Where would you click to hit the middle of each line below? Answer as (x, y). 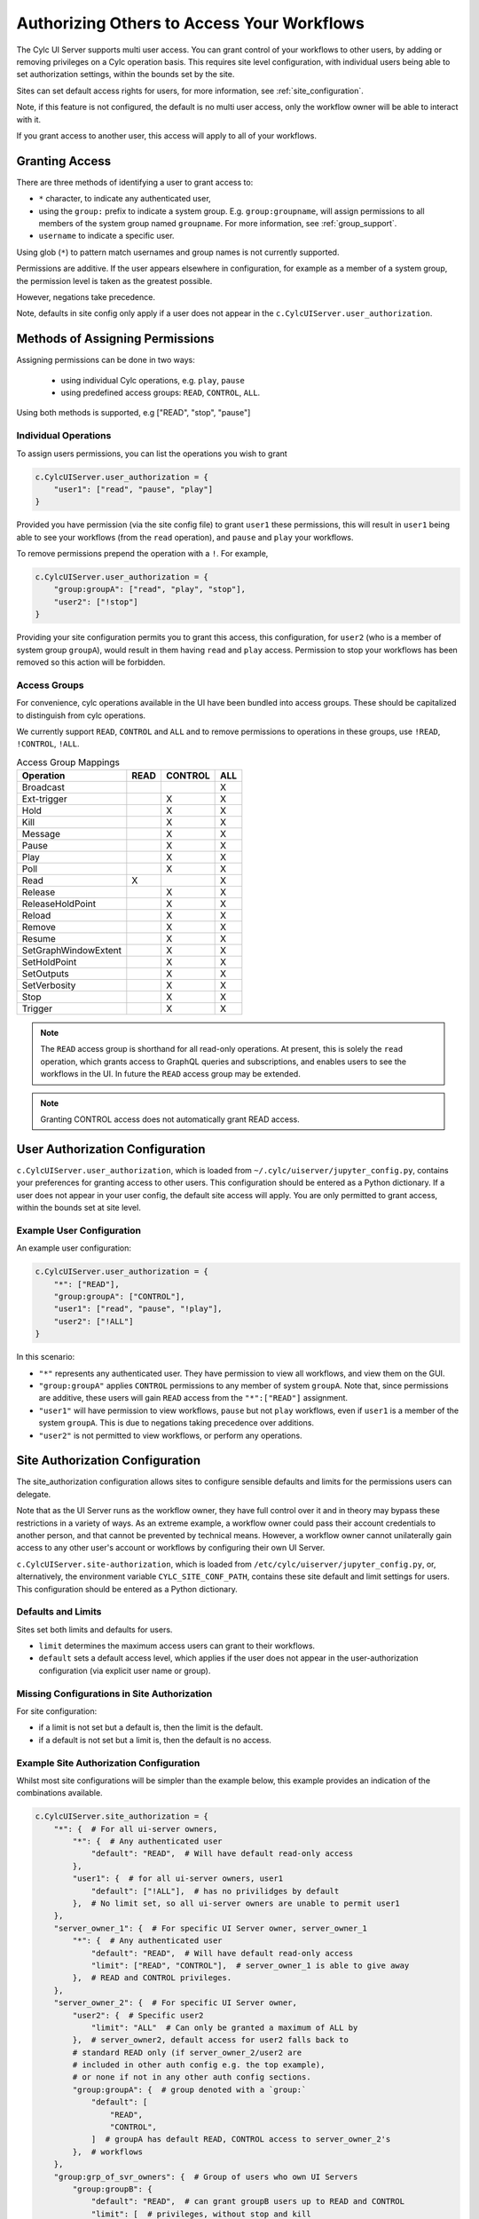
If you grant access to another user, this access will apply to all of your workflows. (166, 135)
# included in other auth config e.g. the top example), (199, 2065)
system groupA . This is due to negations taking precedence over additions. (177, 1423)
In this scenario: (46, 1357)
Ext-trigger (44, 799)
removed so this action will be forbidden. (91, 662)
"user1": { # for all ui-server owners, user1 (178, 1879)
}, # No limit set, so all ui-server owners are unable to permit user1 (236, 1903)
